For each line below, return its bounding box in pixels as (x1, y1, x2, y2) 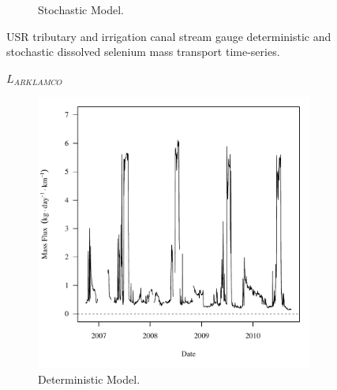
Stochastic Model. (38, 2, 124, 17)
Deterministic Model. (38, 370, 140, 387)
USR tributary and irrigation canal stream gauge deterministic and (6, 28, 331, 44)
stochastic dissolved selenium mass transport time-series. (6, 43, 280, 60)
